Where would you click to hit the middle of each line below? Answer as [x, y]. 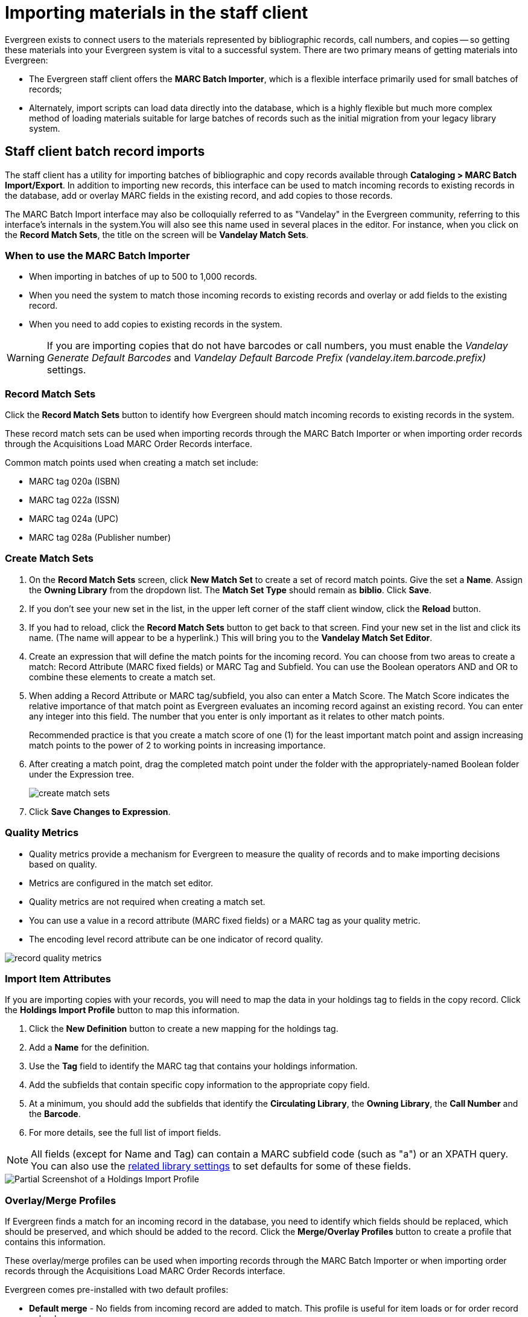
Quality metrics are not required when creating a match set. [147, 901]
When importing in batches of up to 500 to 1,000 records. [143, 277]
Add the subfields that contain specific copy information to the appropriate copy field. [199, 1085]
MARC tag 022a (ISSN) [75, 500]
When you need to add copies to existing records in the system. [156, 324]
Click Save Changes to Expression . [100, 811]
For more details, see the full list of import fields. [125, 1133]
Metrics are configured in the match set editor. [121, 883]
